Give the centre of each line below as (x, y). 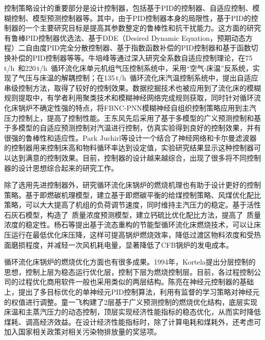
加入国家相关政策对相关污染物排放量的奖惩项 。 (83, 332)
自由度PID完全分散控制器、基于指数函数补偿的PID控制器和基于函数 (138, 48)
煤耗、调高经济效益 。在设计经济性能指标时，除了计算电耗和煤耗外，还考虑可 (132, 321)
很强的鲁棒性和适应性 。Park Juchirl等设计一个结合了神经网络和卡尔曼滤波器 (130, 137)
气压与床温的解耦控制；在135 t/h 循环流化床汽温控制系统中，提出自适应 (138, 78)
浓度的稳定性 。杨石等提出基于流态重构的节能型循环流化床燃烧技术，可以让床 (132, 225)
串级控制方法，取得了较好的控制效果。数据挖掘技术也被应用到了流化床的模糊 (132, 87)
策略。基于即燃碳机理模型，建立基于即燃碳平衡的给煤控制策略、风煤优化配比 (132, 194)
